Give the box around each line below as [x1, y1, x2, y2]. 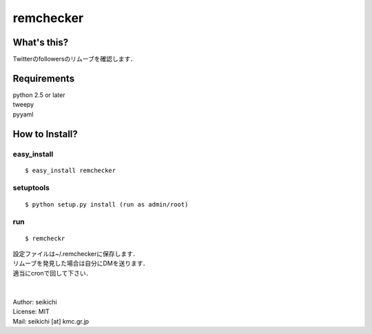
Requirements [12, 72, 75, 84]
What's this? [12, 36, 69, 48]
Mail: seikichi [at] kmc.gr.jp [12, 317, 90, 325]
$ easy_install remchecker [25, 166, 116, 174]
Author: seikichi [12, 298, 58, 306]
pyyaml [12, 110, 34, 118]
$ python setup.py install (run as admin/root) [25, 200, 189, 208]
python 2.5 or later [12, 90, 65, 99]
